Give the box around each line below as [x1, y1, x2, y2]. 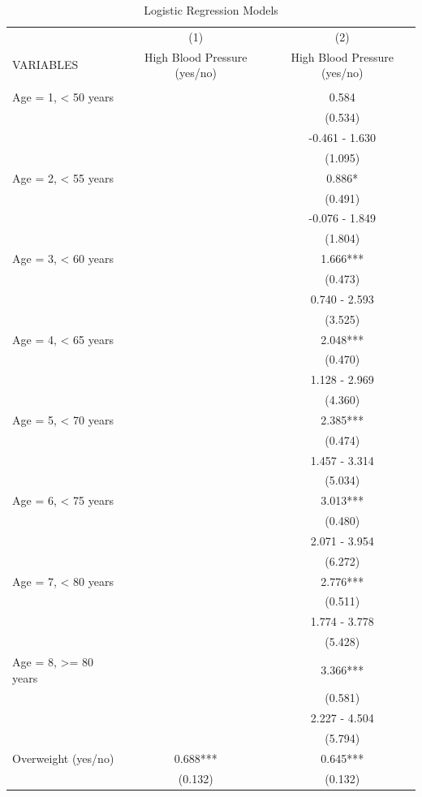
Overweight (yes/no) [12, 749, 114, 766]
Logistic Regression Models [144, 2, 278, 18]
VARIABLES [12, 56, 79, 73]
